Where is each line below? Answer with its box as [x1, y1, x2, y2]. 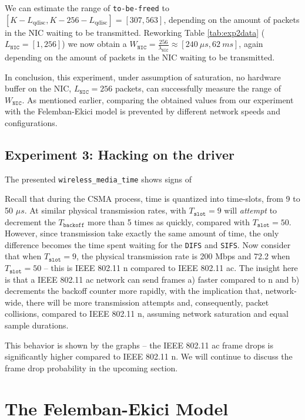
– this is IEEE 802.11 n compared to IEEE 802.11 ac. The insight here [43, 262, 298, 274]
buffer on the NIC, [5, 82, 72, 94]
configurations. [5, 117, 58, 128]
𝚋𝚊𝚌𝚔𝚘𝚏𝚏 [63, 222, 85, 229]
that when [5, 250, 42, 262]
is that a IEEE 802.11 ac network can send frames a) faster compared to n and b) [5, 273, 300, 285]
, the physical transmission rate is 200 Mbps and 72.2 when [76, 250, 290, 262]
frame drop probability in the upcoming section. [5, 361, 178, 374]
